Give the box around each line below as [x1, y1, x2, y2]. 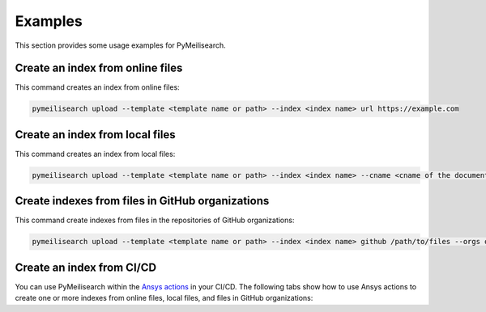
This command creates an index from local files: [15, 149, 176, 158]
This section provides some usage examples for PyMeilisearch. [15, 40, 226, 50]
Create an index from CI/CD [15, 260, 157, 274]
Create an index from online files [15, 61, 183, 75]
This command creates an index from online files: [15, 82, 180, 92]
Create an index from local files [15, 128, 176, 141]
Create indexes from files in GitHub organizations [15, 194, 270, 208]
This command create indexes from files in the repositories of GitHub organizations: [15, 215, 295, 226]
